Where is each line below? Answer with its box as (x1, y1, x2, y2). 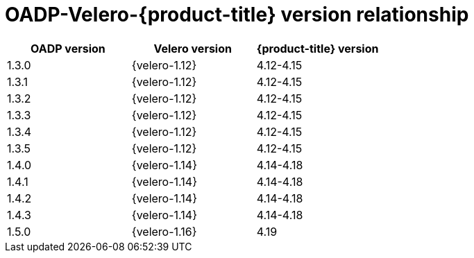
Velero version (153, 41, 232, 55)
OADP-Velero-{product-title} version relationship (5, 3, 469, 26)
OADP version (31, 41, 105, 55)
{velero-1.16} (131, 224, 197, 239)
